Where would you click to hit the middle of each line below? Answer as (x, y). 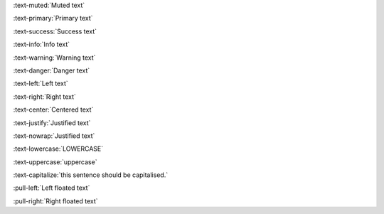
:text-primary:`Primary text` (53, 18)
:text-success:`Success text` (55, 31)
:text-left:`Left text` (41, 84)
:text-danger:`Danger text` (52, 70)
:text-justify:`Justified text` (52, 123)
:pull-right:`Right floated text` (56, 201)
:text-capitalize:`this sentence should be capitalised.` (91, 175)
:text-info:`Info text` (42, 44)
